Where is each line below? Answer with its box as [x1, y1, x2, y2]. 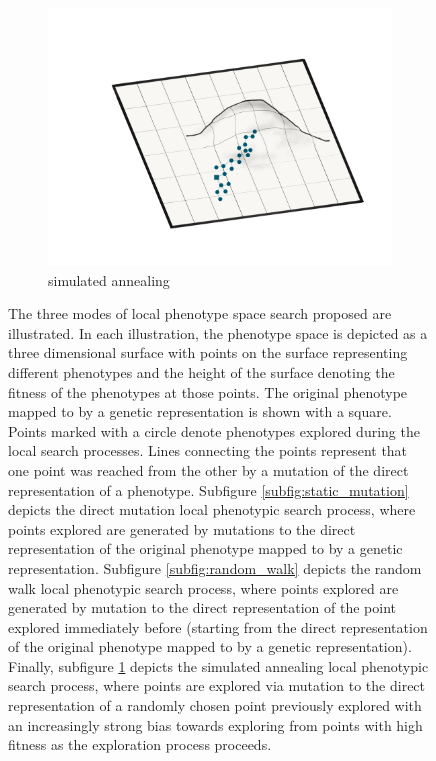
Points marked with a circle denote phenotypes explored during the [8, 420, 420, 441]
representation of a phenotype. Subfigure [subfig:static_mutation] [8, 479, 409, 500]
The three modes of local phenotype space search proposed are [8, 303, 392, 324]
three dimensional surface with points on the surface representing [8, 342, 408, 363]
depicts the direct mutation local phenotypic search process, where [8, 499, 416, 520]
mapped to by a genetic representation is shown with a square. [8, 401, 392, 422]
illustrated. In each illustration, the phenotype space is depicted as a [8, 322, 428, 343]
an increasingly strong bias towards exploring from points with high [8, 714, 423, 735]
